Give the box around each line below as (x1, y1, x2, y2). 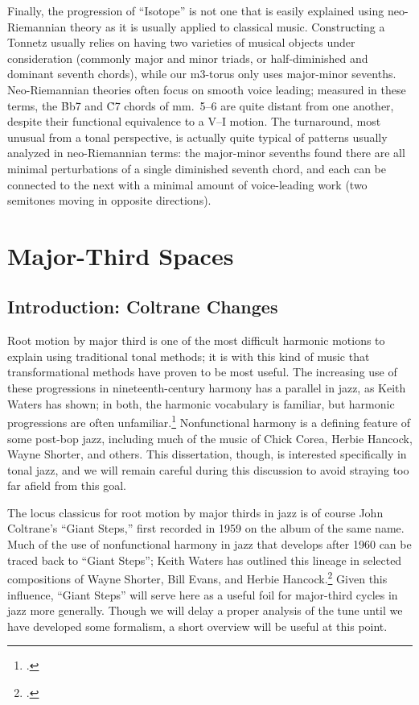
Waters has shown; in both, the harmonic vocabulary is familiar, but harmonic (7, 395, 395, 412)
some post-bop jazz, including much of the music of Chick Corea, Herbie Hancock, (7, 429, 413, 446)
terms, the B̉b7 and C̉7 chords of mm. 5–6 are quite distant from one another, (7, 97, 394, 114)
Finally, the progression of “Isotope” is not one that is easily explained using (7, 2, 384, 19)
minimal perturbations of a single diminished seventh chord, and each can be (7, 160, 387, 176)
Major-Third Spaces (7, 238, 234, 272)
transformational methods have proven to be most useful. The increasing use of (7, 363, 397, 380)
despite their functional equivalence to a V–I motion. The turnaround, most (7, 113, 381, 130)
